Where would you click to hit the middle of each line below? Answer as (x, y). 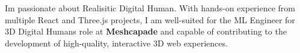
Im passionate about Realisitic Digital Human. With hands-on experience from (150, 8)
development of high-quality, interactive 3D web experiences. (116, 43)
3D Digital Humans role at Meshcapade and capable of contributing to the (146, 31)
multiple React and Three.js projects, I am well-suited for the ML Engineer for (150, 19)
